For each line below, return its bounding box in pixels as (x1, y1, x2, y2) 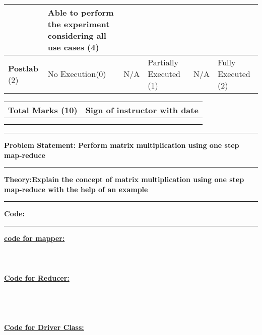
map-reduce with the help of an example (4, 184, 148, 194)
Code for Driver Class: (4, 321, 84, 332)
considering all (47, 30, 106, 41)
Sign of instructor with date (85, 104, 199, 116)
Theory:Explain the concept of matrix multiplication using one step (4, 174, 244, 185)
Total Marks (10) (8, 104, 78, 116)
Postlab (8, 62, 38, 74)
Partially (148, 56, 179, 68)
